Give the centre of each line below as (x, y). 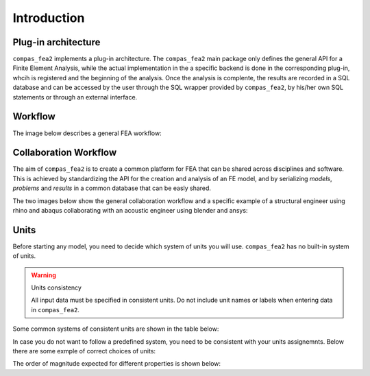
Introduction (49, 18)
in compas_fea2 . (56, 309)
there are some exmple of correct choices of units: (84, 351)
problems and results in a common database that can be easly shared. (112, 188)
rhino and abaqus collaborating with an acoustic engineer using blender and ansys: (130, 210)
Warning (44, 275)
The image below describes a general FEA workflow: (87, 133)
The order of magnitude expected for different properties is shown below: (117, 364)
